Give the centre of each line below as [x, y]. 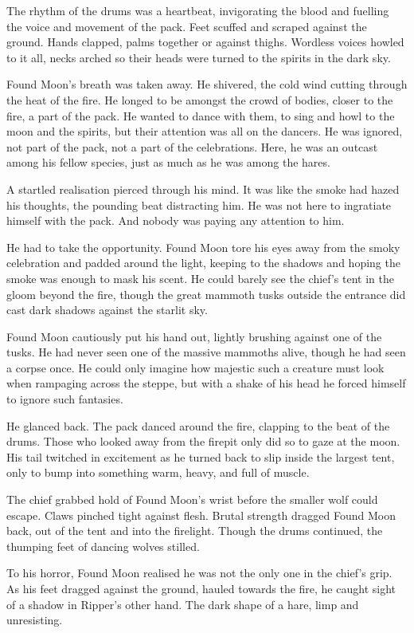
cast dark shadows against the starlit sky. [107, 310]
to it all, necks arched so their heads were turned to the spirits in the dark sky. [199, 57]
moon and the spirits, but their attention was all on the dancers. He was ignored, [205, 131]
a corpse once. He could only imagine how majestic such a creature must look [195, 367]
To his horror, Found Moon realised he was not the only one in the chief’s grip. [199, 573]
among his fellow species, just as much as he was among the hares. [168, 162]
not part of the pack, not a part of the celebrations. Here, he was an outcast [192, 146]
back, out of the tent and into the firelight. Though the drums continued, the [195, 531]
